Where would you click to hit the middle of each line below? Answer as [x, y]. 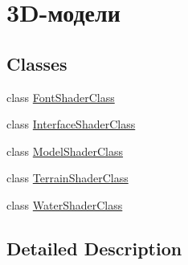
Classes [37, 63]
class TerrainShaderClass [67, 178]
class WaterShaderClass [65, 204]
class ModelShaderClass [65, 151]
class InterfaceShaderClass [71, 124]
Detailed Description [94, 248]
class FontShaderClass [61, 97]
